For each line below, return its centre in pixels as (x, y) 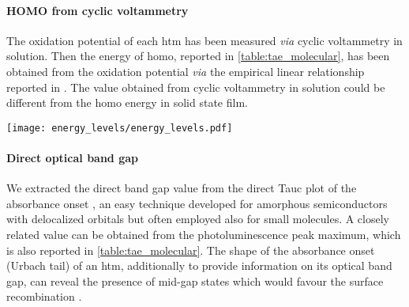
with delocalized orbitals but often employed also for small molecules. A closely (198, 219)
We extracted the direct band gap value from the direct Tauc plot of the (182, 188)
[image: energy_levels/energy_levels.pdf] (120, 128)
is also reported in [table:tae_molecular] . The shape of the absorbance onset (191, 250)
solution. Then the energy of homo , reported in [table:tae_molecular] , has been (198, 56)
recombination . (44, 296)
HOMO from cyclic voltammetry (98, 10)
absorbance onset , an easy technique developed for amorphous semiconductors (197, 203)
